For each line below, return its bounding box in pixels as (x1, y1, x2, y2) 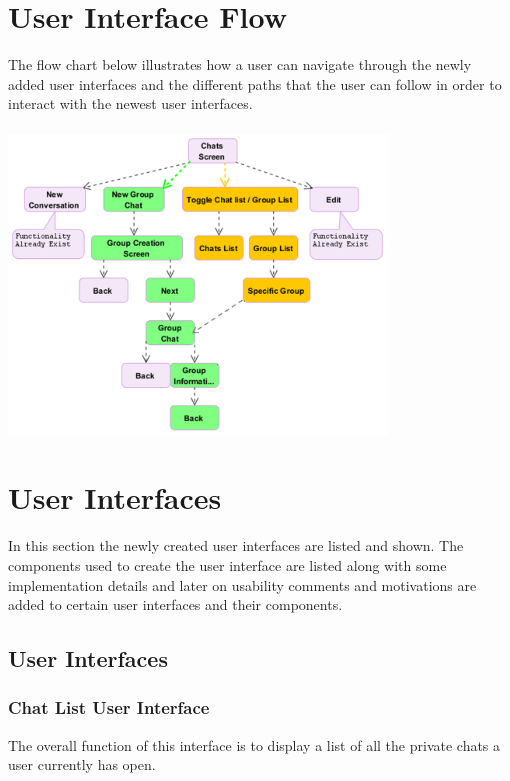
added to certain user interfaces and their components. (8, 594, 343, 615)
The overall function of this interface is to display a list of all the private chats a (8, 734, 501, 755)
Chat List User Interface (8, 695, 210, 720)
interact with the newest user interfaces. (8, 93, 253, 114)
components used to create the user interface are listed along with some (8, 554, 447, 575)
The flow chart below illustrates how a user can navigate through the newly (8, 54, 472, 75)
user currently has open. (8, 754, 156, 775)
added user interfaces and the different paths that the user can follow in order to (8, 73, 502, 94)
